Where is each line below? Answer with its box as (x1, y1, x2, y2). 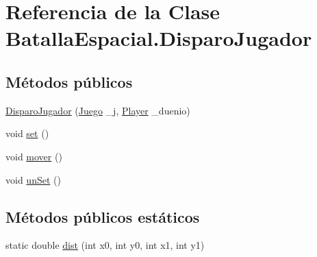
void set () (5, 126, 49, 140)
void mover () (5, 149, 62, 163)
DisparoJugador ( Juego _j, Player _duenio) (5, 103, 190, 117)
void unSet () (5, 172, 61, 186)
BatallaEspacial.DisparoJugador (5, 24, 312, 52)
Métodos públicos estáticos (5, 206, 200, 227)
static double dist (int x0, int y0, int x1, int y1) (5, 238, 205, 252)
